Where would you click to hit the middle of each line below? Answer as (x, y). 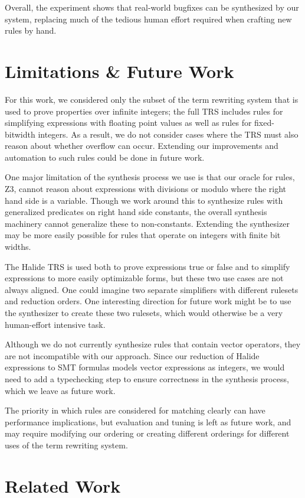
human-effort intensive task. (55, 324)
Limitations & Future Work (119, 71)
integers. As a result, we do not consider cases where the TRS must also (168, 134)
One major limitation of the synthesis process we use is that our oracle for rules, (150, 177)
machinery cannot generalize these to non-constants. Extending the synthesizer (147, 223)
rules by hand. (31, 30)
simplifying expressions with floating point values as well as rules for (128, 123)
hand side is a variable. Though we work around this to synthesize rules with (144, 200)
